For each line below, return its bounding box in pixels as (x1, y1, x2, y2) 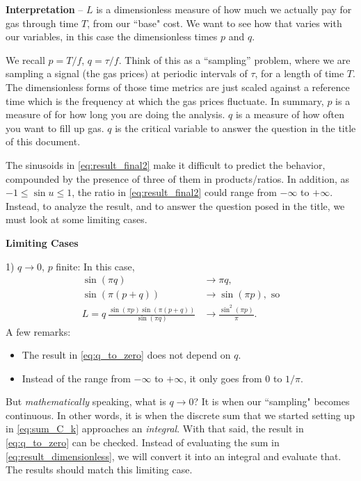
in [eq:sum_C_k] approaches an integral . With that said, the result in (6, 421, 304, 436)
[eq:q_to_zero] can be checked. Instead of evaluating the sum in (6, 435, 280, 450)
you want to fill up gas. (6, 120, 104, 135)
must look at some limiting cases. (6, 212, 147, 227)
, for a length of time (255, 66, 344, 81)
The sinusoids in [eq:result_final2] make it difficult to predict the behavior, (6, 157, 326, 172)
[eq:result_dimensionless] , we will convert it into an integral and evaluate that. (6, 448, 342, 463)
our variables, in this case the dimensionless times (6, 29, 218, 44)
